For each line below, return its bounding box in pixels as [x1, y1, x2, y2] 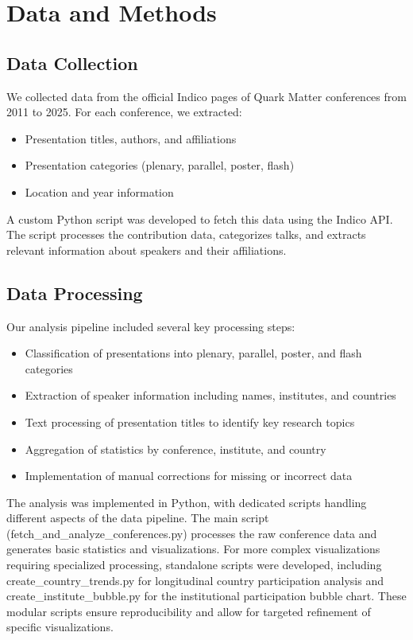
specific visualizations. [6, 619, 114, 635]
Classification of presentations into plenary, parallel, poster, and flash [25, 345, 362, 361]
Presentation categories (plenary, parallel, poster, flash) [25, 157, 295, 174]
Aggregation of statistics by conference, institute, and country [25, 440, 326, 457]
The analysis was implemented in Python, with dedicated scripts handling [6, 494, 367, 510]
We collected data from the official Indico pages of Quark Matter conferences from [6, 88, 407, 104]
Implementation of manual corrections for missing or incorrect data [25, 467, 353, 484]
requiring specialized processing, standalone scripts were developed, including [6, 556, 382, 573]
